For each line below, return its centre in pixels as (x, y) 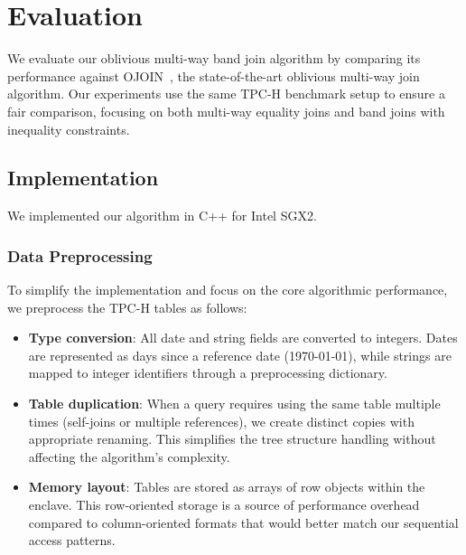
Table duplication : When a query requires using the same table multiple (234, 404)
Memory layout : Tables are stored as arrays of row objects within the (227, 487)
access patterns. (72, 540)
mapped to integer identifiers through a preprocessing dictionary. (208, 373)
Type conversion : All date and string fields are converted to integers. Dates (243, 338)
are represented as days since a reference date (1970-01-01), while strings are (240, 355)
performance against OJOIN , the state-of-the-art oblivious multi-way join (214, 75)
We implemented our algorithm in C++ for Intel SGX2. (162, 216)
